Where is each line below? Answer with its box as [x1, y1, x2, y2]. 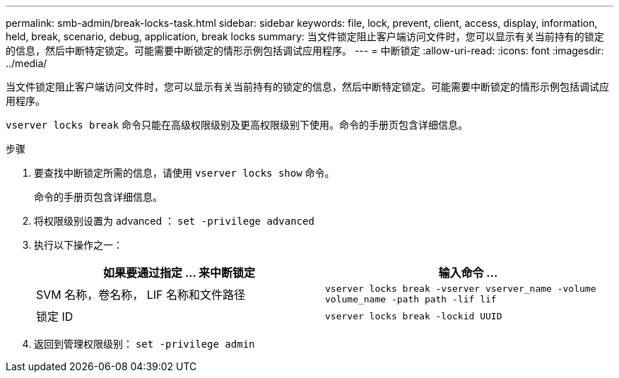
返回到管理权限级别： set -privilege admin [34, 338, 255, 350]
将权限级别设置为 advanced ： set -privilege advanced [34, 215, 314, 227]
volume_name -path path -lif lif [325, 294, 497, 305]
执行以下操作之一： [34, 239, 123, 251]
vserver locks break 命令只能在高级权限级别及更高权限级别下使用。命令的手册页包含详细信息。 [6, 119, 468, 131]
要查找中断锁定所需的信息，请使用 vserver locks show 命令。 [34, 167, 335, 179]
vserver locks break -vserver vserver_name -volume [325, 283, 596, 294]
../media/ [6, 57, 47, 69]
